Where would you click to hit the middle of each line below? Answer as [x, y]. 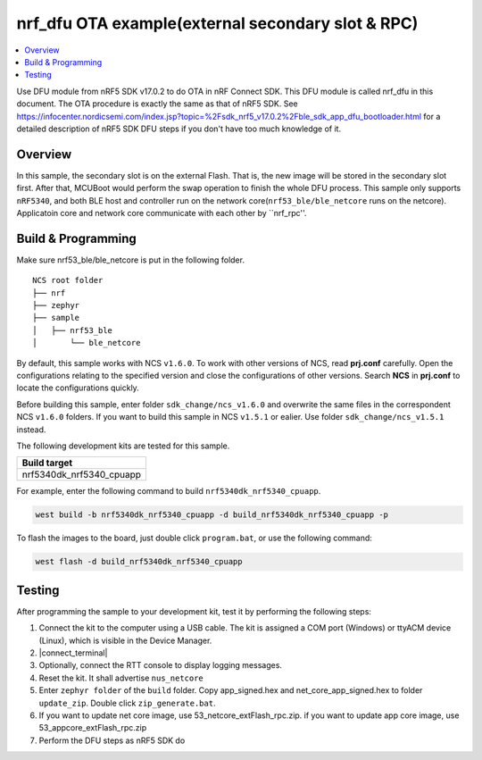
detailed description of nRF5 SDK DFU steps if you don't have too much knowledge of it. [179, 129]
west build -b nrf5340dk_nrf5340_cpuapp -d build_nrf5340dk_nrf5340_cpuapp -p [212, 515]
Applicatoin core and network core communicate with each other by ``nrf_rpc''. [162, 213]
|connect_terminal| [73, 653]
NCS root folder [68, 280]
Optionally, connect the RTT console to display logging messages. [161, 665]
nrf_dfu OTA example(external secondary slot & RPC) [217, 23]
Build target [47, 463]
